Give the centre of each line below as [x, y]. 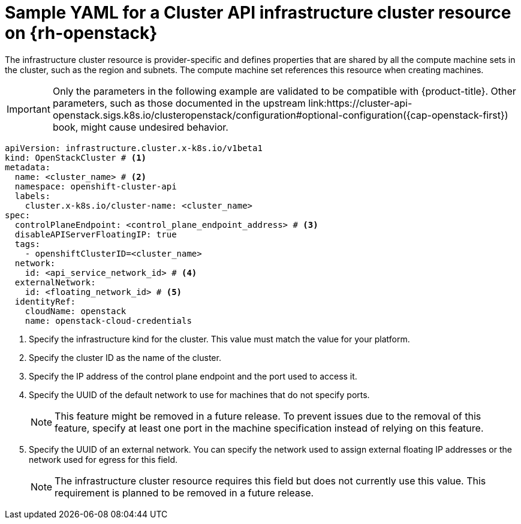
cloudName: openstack [76, 311]
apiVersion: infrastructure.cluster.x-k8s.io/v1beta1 [134, 148]
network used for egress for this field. [103, 459]
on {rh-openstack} [81, 33]
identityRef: [45, 301]
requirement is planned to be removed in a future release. [184, 493]
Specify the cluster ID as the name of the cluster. [125, 357]
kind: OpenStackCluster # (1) [76, 157]
